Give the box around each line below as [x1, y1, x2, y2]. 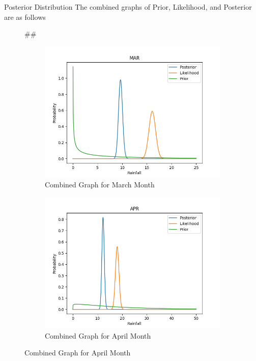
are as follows [4, 11, 46, 22]
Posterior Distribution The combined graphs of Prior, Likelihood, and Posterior [4, 2, 252, 12]
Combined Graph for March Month [45, 179, 155, 190]
